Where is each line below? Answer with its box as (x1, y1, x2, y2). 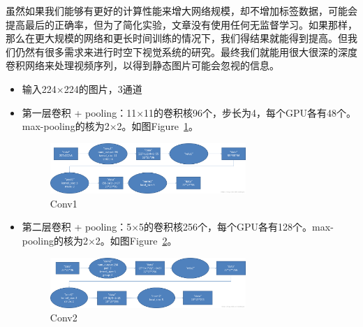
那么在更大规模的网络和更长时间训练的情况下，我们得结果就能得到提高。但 (6, 31, 348, 45)
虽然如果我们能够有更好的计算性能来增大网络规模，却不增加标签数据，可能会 (6, 3, 357, 17)
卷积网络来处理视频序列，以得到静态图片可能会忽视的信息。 (6, 58, 279, 73)
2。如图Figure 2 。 (95, 233, 177, 248)
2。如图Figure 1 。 (117, 119, 199, 133)
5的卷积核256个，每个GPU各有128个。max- (139, 219, 334, 234)
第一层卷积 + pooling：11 (22, 105, 137, 119)
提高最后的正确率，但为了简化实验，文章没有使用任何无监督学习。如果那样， (6, 17, 357, 31)
